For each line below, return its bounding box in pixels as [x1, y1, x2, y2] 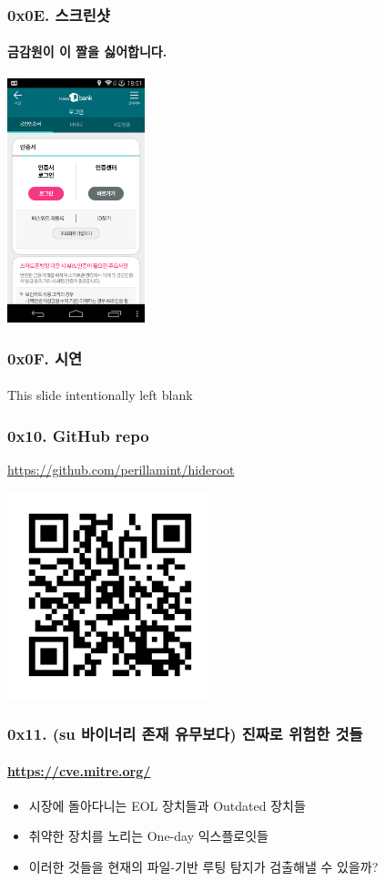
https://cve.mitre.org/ [7, 761, 151, 780]
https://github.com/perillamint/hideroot [7, 460, 235, 479]
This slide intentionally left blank [7, 385, 193, 405]
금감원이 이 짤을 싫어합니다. [7, 42, 167, 61]
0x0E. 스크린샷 [7, 3, 110, 26]
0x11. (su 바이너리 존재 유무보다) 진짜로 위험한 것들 [7, 722, 363, 745]
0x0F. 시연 [7, 346, 83, 369]
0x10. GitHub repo [7, 424, 149, 446]
